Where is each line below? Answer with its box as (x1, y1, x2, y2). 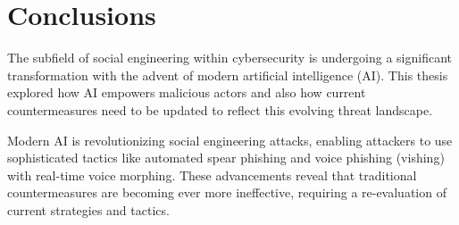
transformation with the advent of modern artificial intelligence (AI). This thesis (7, 65, 448, 84)
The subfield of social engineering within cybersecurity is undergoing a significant (7, 48, 452, 67)
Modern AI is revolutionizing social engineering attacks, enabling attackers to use (7, 130, 453, 149)
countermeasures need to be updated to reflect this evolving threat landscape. (7, 100, 433, 119)
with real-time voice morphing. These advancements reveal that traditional (7, 165, 417, 184)
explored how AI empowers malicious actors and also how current (7, 83, 366, 102)
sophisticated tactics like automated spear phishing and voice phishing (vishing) (7, 148, 445, 167)
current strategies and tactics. (7, 200, 170, 219)
